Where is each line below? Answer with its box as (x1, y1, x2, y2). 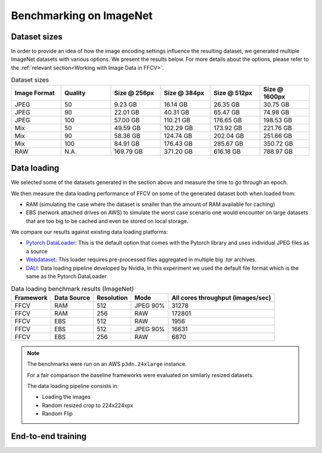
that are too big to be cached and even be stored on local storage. (26, 217, 189, 224)
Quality (64, 88, 86, 97)
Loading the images (42, 393, 91, 400)
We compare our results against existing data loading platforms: (11, 229, 168, 236)
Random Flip (42, 410, 73, 417)
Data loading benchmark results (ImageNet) (11, 284, 134, 292)
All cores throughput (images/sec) (171, 293, 271, 301)
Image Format (14, 88, 55, 97)
